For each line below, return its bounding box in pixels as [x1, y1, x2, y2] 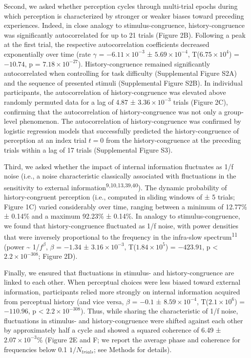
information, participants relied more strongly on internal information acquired [4, 286, 240, 296]
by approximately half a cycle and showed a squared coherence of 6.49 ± [4, 325, 221, 335]
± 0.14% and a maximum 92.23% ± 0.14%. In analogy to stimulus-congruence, [4, 211, 240, 221]
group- [224, 106, 244, 116]
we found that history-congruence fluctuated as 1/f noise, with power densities [4, 220, 239, 230]
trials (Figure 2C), [173, 96, 228, 107]
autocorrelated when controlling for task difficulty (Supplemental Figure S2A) [4, 68, 237, 78]
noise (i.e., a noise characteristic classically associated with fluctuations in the [4, 171, 236, 181]
